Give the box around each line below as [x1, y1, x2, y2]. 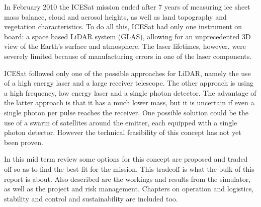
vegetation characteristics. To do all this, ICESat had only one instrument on [4, 21, 242, 32]
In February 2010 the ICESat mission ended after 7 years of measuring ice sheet [4, 2, 250, 12]
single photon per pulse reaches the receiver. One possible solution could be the [4, 107, 248, 117]
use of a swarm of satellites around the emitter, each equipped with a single [4, 117, 237, 127]
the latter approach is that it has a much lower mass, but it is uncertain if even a [4, 97, 254, 108]
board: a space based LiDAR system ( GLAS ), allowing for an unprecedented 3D [4, 31, 251, 41]
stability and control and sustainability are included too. [4, 193, 178, 203]
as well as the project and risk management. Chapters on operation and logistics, [4, 183, 254, 194]
